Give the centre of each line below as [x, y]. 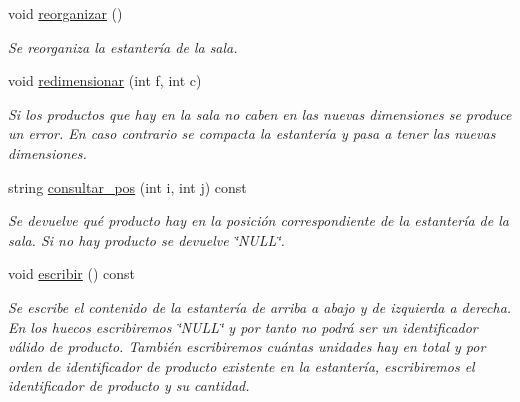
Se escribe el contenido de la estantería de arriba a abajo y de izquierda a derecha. [260, 306]
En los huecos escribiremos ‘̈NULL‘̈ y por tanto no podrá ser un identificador [243, 326]
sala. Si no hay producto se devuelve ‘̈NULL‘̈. [146, 239]
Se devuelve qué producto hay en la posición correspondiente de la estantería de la [258, 220]
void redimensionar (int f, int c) [105, 80]
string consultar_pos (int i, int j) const [127, 186]
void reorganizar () [65, 13]
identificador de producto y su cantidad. [129, 385]
